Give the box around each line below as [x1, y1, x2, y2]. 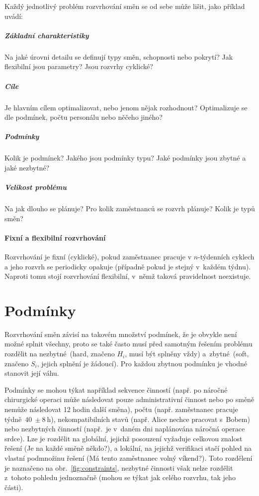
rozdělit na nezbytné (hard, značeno [4, 348, 115, 359]
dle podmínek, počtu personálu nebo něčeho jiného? [4, 112, 163, 122]
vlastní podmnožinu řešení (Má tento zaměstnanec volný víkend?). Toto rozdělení [4, 453, 253, 463]
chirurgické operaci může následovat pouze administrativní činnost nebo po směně [4, 394, 255, 405]
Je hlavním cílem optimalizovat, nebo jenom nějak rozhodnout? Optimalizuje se [4, 102, 248, 112]
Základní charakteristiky [4, 30, 89, 40]
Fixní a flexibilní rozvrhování [4, 232, 106, 243]
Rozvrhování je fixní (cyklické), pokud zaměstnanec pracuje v [4, 251, 192, 261]
